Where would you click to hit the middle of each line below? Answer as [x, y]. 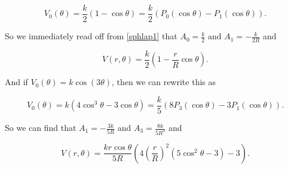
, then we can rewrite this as [164, 82]
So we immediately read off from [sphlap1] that [91, 36]
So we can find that [41, 128]
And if [16, 82]
